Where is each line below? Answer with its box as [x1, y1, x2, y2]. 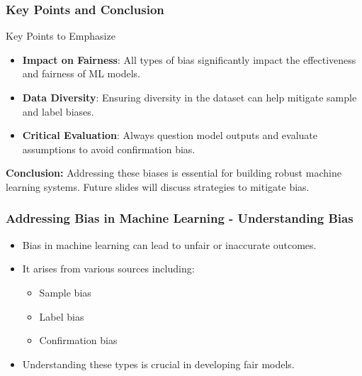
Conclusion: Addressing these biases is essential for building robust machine [6, 165, 341, 180]
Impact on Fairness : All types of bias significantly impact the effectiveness [22, 52, 356, 67]
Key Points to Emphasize [6, 28, 115, 43]
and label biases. [22, 104, 94, 118]
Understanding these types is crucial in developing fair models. [22, 356, 295, 371]
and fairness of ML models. [22, 66, 140, 81]
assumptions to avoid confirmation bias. [22, 141, 196, 156]
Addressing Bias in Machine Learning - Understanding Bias [6, 209, 353, 227]
